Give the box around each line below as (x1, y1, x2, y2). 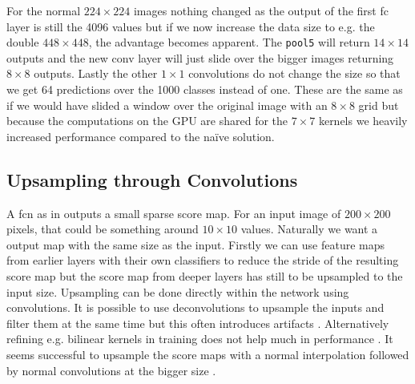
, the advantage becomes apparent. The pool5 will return (88, 34, 370, 51)
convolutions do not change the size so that (188, 65, 401, 82)
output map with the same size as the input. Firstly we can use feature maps (6, 236, 385, 253)
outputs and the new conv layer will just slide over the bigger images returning (6, 49, 394, 66)
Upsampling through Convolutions (6, 167, 298, 192)
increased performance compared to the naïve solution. (6, 127, 275, 144)
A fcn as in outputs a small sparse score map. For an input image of (6, 204, 341, 221)
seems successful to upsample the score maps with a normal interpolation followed (6, 346, 409, 362)
